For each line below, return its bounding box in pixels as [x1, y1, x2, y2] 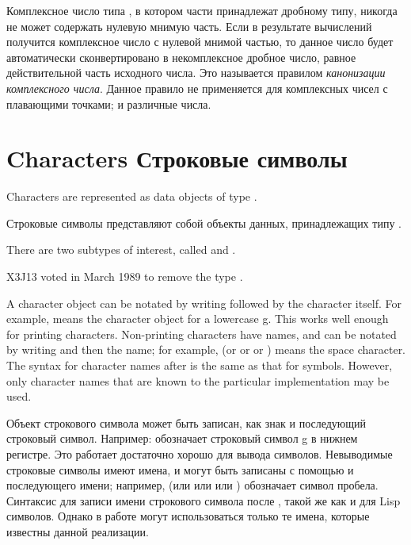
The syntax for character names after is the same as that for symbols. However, [6, 357, 393, 374]
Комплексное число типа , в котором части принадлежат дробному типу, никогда [6, 2, 398, 18]
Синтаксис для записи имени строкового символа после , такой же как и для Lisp [6, 492, 401, 509]
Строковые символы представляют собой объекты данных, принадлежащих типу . [6, 214, 401, 231]
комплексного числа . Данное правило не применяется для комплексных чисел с [6, 79, 388, 96]
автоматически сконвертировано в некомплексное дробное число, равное [6, 48, 356, 65]
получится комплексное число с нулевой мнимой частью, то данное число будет [6, 33, 394, 50]
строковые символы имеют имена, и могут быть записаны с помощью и [6, 461, 354, 478]
